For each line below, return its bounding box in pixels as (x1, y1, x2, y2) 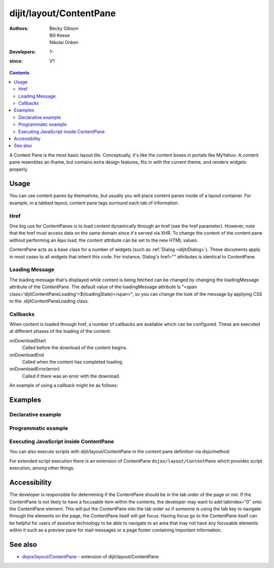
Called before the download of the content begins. (22, 345, 128, 351)
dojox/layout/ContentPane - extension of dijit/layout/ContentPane (22, 553, 159, 559)
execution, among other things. (9, 465, 75, 471)
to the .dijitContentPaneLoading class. (9, 298, 89, 304)
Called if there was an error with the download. (22, 373, 120, 379)
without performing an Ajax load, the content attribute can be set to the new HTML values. (9, 237, 198, 243)
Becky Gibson (49, 25, 79, 31)
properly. (9, 166, 28, 172)
